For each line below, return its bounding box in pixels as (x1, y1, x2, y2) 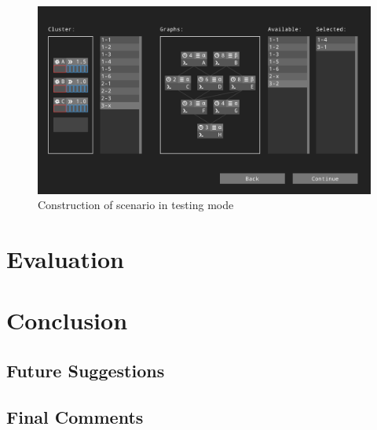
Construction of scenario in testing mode (38, 197, 234, 213)
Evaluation (6, 242, 124, 274)
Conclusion (6, 304, 128, 336)
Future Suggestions (6, 358, 165, 382)
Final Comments (6, 404, 144, 428)
